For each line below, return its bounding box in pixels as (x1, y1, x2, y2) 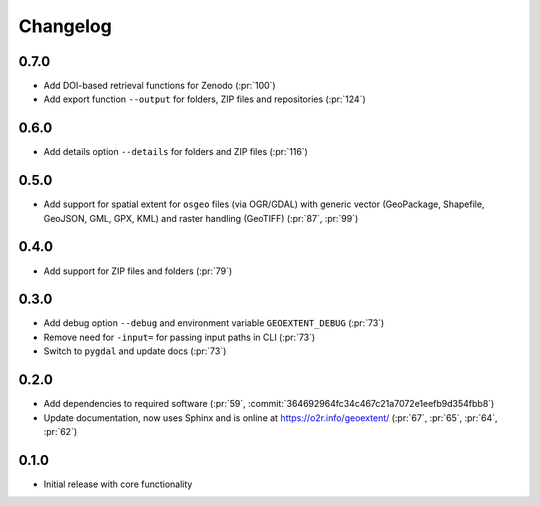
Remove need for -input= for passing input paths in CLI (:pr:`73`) (43, 331, 316, 343)
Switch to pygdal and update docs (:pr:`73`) (43, 345, 227, 357)
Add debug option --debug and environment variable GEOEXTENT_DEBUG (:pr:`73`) (43, 317, 385, 329)
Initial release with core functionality (43, 478, 193, 490)
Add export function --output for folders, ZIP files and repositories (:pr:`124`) (43, 93, 367, 105)
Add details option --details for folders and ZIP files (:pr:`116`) (43, 146, 309, 158)
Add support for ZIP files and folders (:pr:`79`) (43, 265, 233, 277)
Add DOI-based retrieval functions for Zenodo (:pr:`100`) (43, 80, 276, 92)
